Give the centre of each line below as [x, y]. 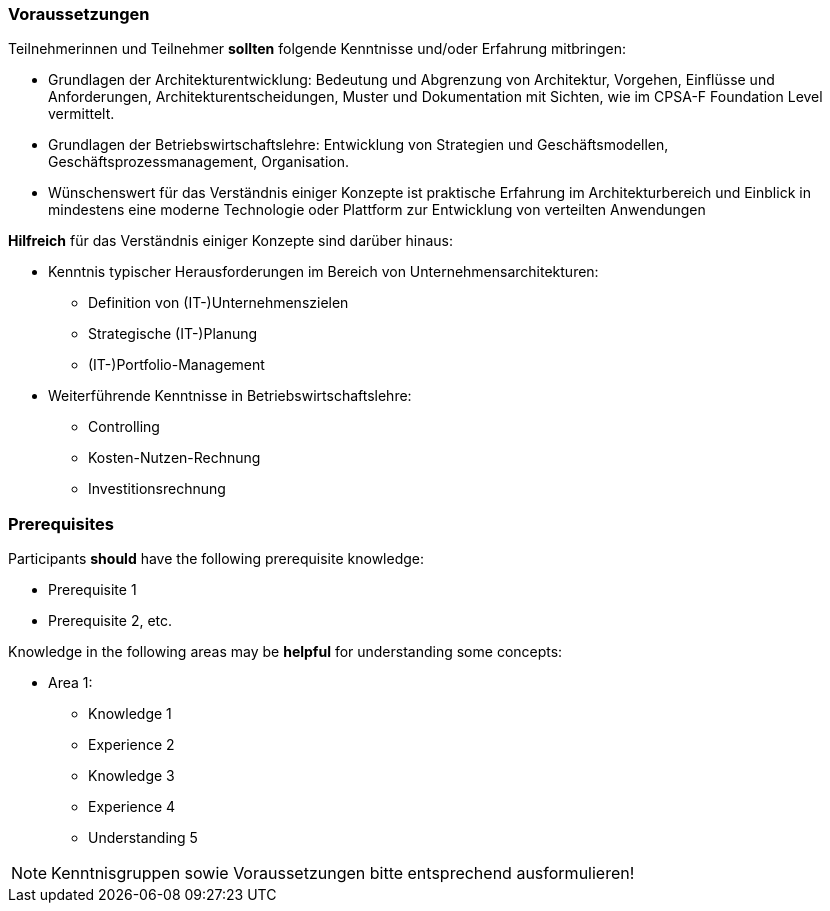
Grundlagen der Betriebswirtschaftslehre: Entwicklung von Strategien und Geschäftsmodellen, [358, 145]
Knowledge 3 [131, 776]
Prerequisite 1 [92, 590]
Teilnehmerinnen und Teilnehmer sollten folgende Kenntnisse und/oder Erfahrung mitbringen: [317, 49]
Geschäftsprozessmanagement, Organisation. [198, 162]
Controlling [124, 427]
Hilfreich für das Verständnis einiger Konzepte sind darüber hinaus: [231, 241]
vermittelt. [81, 114]
